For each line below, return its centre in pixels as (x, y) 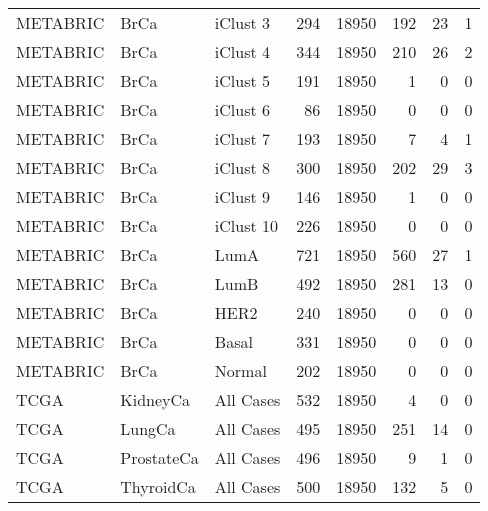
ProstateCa (159, 457)
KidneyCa (155, 399)
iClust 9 (242, 196)
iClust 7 (242, 138)
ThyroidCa (158, 486)
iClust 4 (242, 51)
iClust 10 (246, 225)
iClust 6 (242, 109)
